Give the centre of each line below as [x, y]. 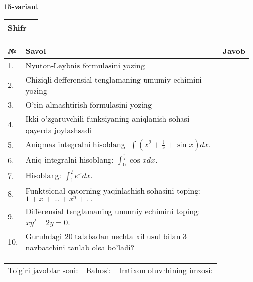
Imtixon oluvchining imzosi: [166, 270]
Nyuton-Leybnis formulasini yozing [85, 65]
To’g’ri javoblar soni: [43, 270]
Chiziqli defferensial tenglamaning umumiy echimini [114, 79]
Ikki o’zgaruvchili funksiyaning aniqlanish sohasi [108, 118]
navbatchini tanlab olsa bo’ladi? [80, 247]
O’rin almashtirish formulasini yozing [89, 104]
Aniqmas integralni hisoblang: [76, 144]
